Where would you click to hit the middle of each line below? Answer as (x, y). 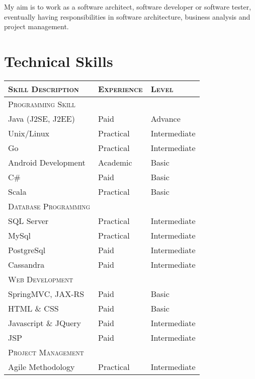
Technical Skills (59, 61)
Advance (165, 118)
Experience (120, 89)
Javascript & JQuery (45, 323)
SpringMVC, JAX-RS (46, 293)
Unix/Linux (29, 133)
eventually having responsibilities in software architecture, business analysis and (127, 16)
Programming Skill (42, 104)
